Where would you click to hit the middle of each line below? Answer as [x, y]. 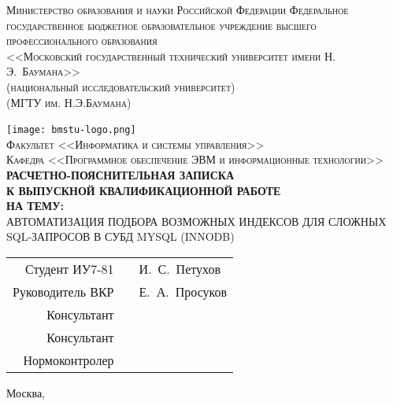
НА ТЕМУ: [35, 206]
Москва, [26, 392]
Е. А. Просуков [183, 291]
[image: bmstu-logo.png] [71, 130]
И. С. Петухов [180, 268]
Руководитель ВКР [63, 291]
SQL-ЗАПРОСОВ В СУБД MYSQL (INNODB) [120, 236]
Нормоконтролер [69, 360]
